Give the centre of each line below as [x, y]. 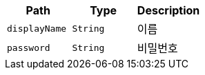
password [29, 47]
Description [168, 10]
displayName [37, 28]
